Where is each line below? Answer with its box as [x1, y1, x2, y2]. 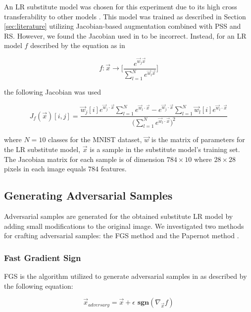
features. [100, 163, 127, 174]
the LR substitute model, [4, 144, 81, 154]
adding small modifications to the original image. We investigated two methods [4, 220, 244, 231]
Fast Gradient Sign [4, 251, 81, 263]
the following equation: [4, 280, 73, 291]
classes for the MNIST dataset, [48, 134, 142, 145]
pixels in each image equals [4, 163, 86, 174]
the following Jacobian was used [4, 86, 101, 97]
